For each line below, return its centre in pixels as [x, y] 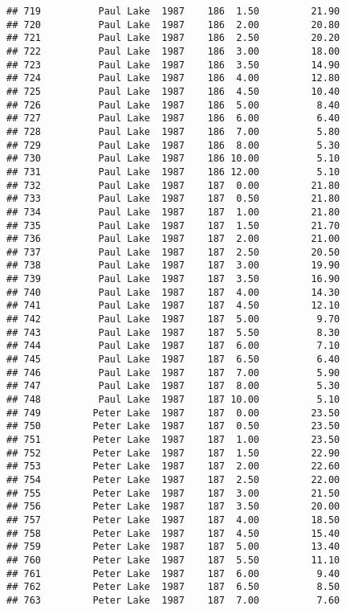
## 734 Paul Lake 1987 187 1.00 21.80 [173, 212]
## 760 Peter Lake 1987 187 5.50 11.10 [173, 560]
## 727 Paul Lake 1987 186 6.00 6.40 [173, 119]
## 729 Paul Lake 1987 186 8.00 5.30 [173, 145]
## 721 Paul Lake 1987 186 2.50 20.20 [173, 38]
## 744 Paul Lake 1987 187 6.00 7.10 [173, 346]
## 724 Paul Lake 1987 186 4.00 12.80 [173, 78]
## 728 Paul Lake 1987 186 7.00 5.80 [173, 131]
